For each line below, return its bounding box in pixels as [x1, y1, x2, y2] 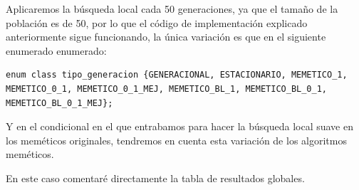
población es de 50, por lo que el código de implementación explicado [6, 15, 308, 30]
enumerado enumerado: [6, 43, 107, 58]
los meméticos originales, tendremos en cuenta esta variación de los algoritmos [6, 132, 347, 147]
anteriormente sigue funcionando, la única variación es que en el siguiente [6, 29, 326, 44]
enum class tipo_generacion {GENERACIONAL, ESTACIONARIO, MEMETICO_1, [6, 70, 348, 80]
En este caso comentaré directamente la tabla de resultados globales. [6, 170, 305, 185]
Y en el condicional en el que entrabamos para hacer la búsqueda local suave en [6, 119, 353, 134]
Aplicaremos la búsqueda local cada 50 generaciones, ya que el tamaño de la [6, 1, 338, 16]
